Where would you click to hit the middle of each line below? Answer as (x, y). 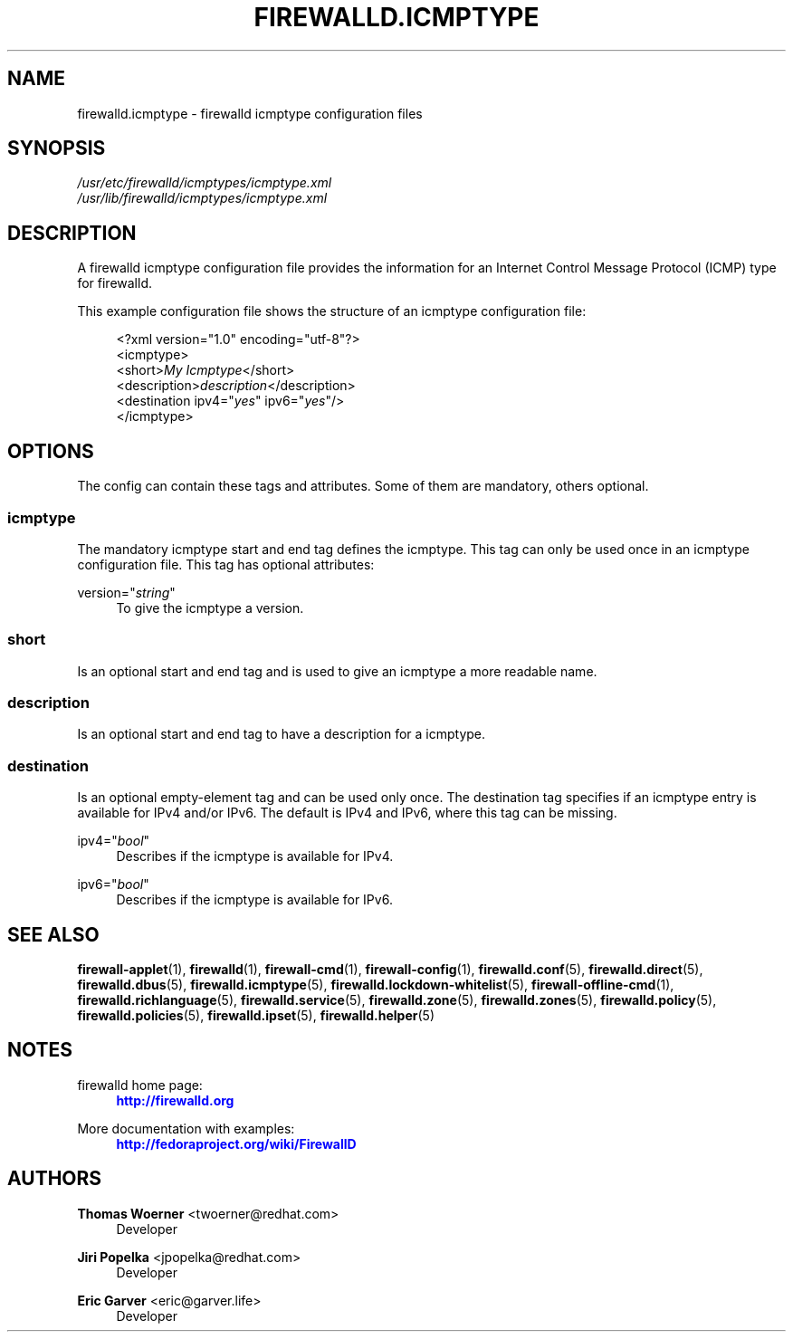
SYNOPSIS (57, 148)
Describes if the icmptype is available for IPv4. (255, 856)
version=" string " (126, 592)
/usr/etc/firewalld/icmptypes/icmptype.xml (205, 183)
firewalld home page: (140, 1085)
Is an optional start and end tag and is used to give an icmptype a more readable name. (337, 671)
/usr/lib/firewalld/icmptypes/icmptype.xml (202, 198)
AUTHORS (55, 1179)
